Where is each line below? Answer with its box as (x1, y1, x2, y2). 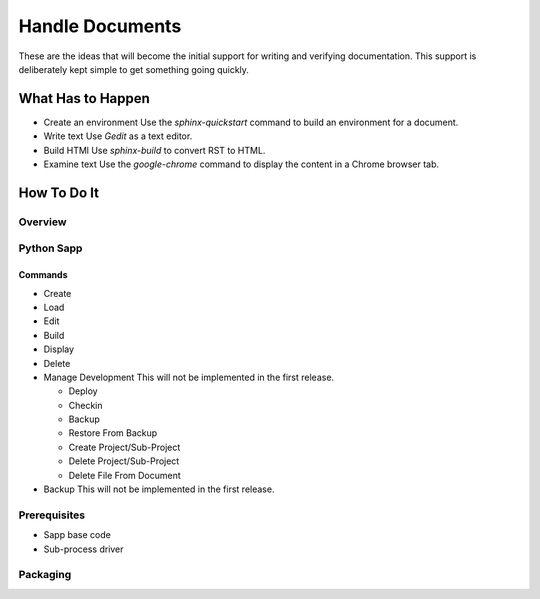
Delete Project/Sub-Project (68, 455, 180, 467)
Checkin (68, 399, 104, 411)
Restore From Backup (68, 427, 158, 439)
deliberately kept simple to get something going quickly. (18, 63, 250, 75)
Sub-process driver (43, 543, 124, 555)
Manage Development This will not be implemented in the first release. (43, 371, 335, 383)
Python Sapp (18, 241, 83, 255)
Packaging (18, 568, 72, 582)
